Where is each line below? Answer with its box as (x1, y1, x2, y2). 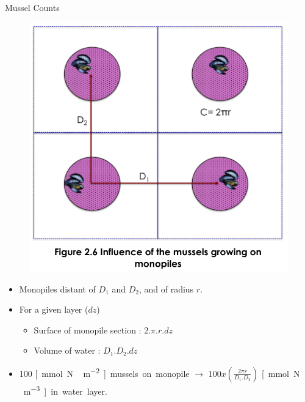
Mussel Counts (5, 1, 60, 13)
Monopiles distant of (19, 282, 96, 295)
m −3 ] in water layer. (23, 382, 107, 397)
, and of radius (138, 282, 194, 295)
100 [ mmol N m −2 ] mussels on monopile (19, 365, 190, 379)
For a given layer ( (19, 303, 88, 316)
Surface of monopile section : (34, 323, 142, 336)
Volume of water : (34, 344, 101, 357)
